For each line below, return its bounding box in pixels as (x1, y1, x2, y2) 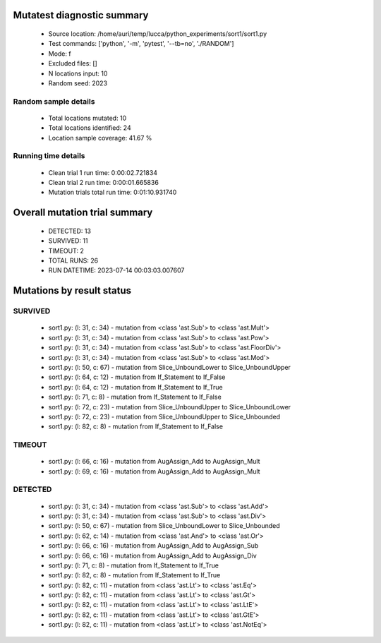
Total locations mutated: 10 (48, 114, 127, 122)
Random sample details (13, 96, 95, 106)
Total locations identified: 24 (48, 124, 131, 132)
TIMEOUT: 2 (48, 246, 84, 255)
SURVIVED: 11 (48, 236, 88, 245)
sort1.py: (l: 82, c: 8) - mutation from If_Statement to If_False (48, 422, 224, 431)
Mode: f (48, 49, 71, 58)
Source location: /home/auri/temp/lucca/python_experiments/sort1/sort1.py (48, 30, 267, 38)
